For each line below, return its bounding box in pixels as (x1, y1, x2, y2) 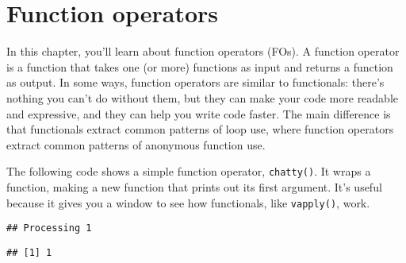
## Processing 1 (6, 222, 92, 234)
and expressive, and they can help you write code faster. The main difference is (6, 105, 391, 122)
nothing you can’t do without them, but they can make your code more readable (6, 89, 399, 106)
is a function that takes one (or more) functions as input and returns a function (6, 58, 393, 75)
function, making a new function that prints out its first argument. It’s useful (6, 178, 382, 195)
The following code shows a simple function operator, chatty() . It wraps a (6, 163, 371, 180)
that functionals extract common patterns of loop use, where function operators (6, 121, 394, 137)
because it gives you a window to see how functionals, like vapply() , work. (6, 194, 370, 211)
